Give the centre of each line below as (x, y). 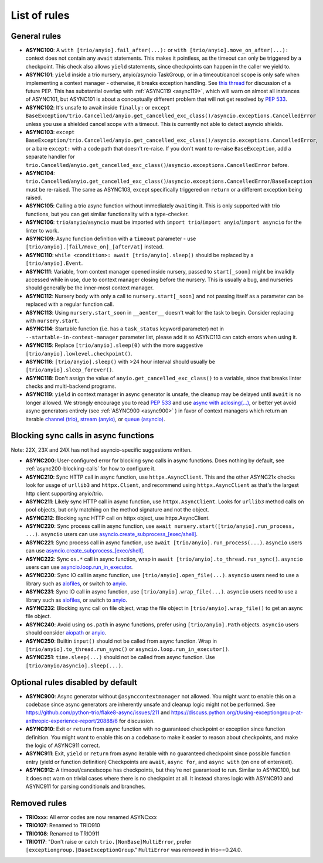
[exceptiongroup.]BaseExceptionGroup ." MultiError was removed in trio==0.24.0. (134, 850)
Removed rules (39, 803)
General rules (36, 36)
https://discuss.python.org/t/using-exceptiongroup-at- (237, 712)
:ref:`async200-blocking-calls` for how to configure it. (91, 469)
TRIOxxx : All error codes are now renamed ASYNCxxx (91, 817)
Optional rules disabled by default (74, 682)
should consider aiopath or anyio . (66, 633)
